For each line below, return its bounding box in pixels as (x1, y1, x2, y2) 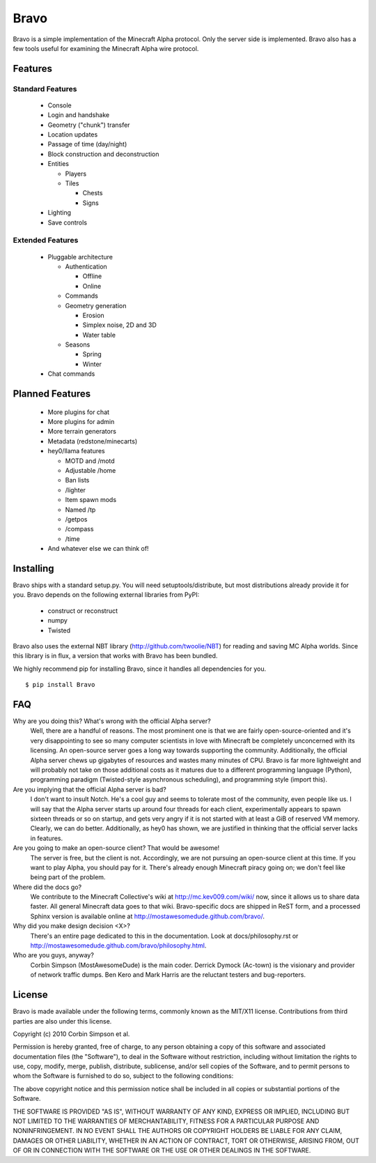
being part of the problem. (30, 873, 106, 881)
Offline (82, 272, 102, 280)
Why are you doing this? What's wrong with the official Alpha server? (13, 717, 212, 725)
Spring (82, 350, 102, 358)
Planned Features (13, 388, 91, 400)
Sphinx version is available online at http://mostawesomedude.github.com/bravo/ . (30, 912, 265, 920)
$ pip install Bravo (25, 681, 95, 689)
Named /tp (65, 506, 96, 514)
